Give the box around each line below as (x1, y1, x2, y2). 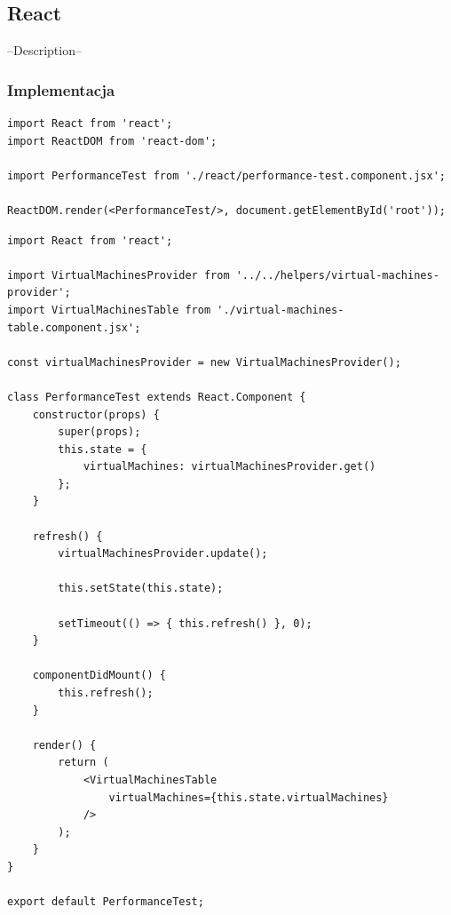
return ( (58, 756, 109, 769)
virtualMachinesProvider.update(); (58, 547, 268, 561)
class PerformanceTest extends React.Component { (7, 390, 306, 403)
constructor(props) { (32, 408, 160, 421)
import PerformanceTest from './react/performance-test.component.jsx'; (7, 169, 446, 182)
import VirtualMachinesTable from (7, 303, 211, 316)
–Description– (7, 41, 82, 60)
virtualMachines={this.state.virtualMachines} (108, 791, 389, 804)
